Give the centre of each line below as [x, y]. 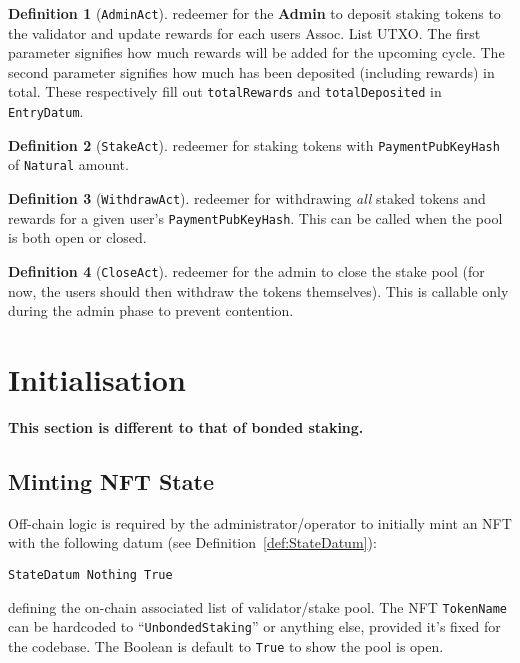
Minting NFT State [111, 480]
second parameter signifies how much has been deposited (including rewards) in [251, 71]
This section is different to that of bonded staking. [186, 426]
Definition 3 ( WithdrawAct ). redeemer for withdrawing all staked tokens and [247, 198]
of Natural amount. [68, 164]
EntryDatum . [46, 111]
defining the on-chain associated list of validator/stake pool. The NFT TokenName [257, 606]
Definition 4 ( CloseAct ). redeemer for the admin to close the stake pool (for [246, 270]
